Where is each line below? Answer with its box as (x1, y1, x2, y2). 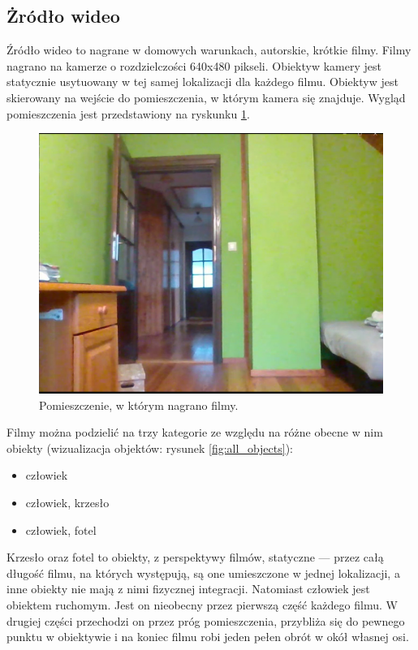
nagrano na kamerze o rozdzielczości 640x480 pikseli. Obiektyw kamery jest (6, 57, 381, 74)
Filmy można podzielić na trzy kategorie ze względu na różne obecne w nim (6, 424, 383, 441)
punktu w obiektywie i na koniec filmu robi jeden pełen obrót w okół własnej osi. (6, 628, 409, 645)
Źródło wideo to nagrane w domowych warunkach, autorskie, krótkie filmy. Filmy (6, 41, 412, 58)
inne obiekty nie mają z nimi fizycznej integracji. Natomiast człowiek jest (6, 580, 370, 597)
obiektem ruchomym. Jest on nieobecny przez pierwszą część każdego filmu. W (6, 596, 398, 613)
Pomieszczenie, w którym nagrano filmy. (39, 396, 239, 413)
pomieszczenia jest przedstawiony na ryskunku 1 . (6, 105, 250, 122)
